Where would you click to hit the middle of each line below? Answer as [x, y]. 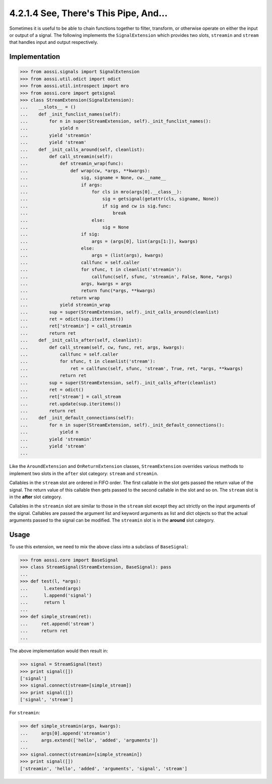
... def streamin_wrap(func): [72, 164]
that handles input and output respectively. [54, 42]
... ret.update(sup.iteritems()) [70, 404]
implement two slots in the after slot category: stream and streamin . [84, 473]
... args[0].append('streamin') [65, 733]
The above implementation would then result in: [59, 651]
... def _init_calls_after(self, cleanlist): [81, 340]
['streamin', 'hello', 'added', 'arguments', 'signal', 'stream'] [104, 768]
